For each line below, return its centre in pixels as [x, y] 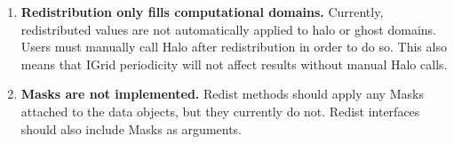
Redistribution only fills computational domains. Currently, [202, 12]
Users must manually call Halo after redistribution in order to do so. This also [234, 47]
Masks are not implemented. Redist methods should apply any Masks [222, 94]
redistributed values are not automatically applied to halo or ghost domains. [228, 29]
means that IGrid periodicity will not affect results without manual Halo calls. [234, 64]
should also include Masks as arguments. [131, 128]
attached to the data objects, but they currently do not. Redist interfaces [220, 111]
